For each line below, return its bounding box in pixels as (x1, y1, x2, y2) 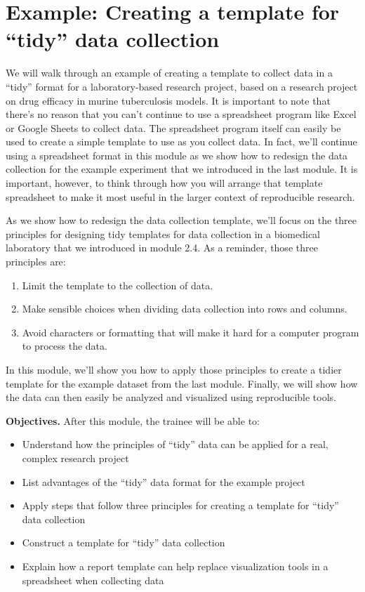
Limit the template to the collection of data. (22, 277, 213, 292)
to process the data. (22, 338, 107, 353)
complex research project (22, 450, 129, 465)
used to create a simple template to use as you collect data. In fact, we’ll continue (6, 134, 357, 149)
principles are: (6, 254, 66, 269)
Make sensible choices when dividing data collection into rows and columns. (22, 301, 347, 316)
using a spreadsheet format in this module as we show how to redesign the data (6, 147, 348, 162)
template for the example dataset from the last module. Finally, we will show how (6, 376, 358, 390)
